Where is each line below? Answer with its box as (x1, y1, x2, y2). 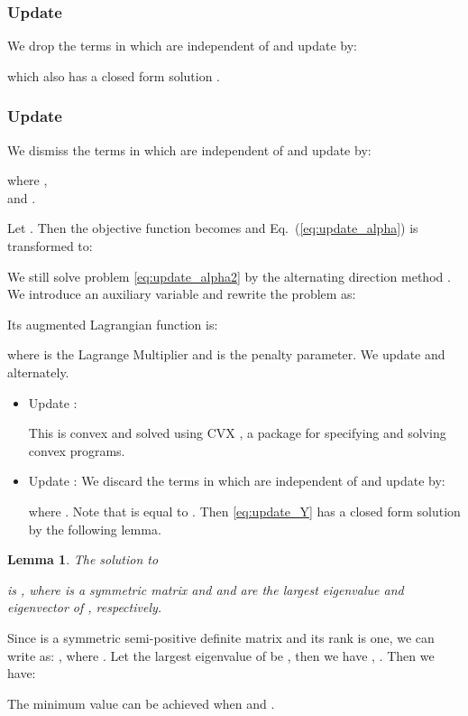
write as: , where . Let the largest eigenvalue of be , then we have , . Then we (7, 646, 435, 665)
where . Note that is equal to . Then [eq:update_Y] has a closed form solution (28, 501, 461, 520)
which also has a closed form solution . (7, 66, 221, 85)
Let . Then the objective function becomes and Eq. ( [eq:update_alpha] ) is (7, 219, 418, 237)
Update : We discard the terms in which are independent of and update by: (28, 471, 445, 490)
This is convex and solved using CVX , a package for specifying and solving (28, 423, 446, 442)
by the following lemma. (28, 519, 161, 538)
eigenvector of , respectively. (7, 598, 162, 617)
